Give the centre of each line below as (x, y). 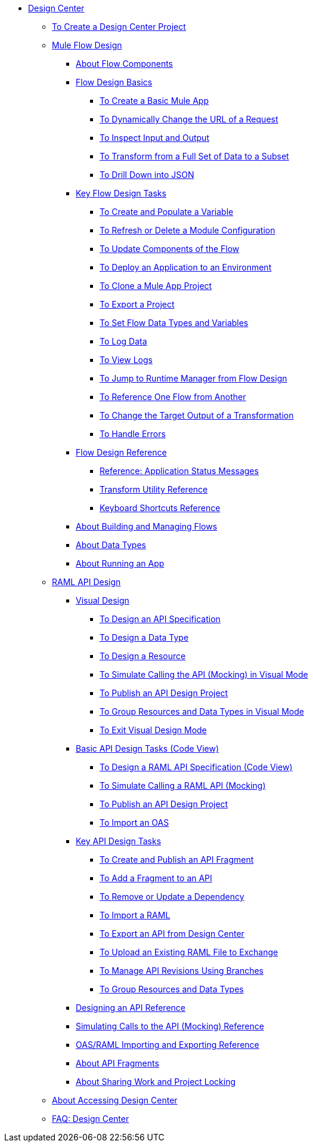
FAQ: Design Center (91, 1119)
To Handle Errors (133, 434)
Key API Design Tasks (119, 841)
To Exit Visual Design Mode (153, 730)
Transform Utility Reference (154, 489)
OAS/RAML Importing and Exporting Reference (168, 1045)
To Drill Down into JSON (147, 175)
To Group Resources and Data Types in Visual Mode (202, 711)
